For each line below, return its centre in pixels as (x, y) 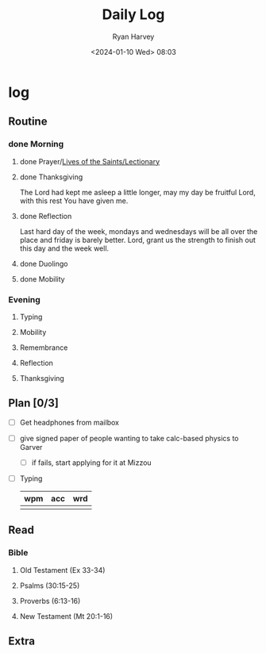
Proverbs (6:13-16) (50, 601)
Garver (31, 447)
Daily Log (133, 15)
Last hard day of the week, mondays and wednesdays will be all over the (139, 231)
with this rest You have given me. (74, 201)
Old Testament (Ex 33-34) (62, 570)
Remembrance (44, 348)
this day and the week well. (64, 248)
